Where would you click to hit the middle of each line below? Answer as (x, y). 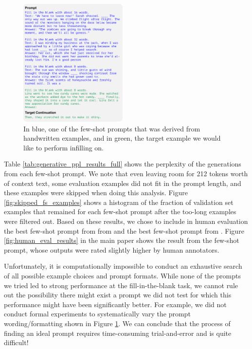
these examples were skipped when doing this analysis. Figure (96, 193)
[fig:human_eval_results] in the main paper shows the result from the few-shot (122, 240)
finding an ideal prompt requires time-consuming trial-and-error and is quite (118, 333)
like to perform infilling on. (64, 147)
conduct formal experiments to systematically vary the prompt (97, 314)
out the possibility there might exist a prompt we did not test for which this (118, 295)
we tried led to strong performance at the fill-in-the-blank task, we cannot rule (121, 285)
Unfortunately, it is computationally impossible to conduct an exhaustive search (123, 266)
